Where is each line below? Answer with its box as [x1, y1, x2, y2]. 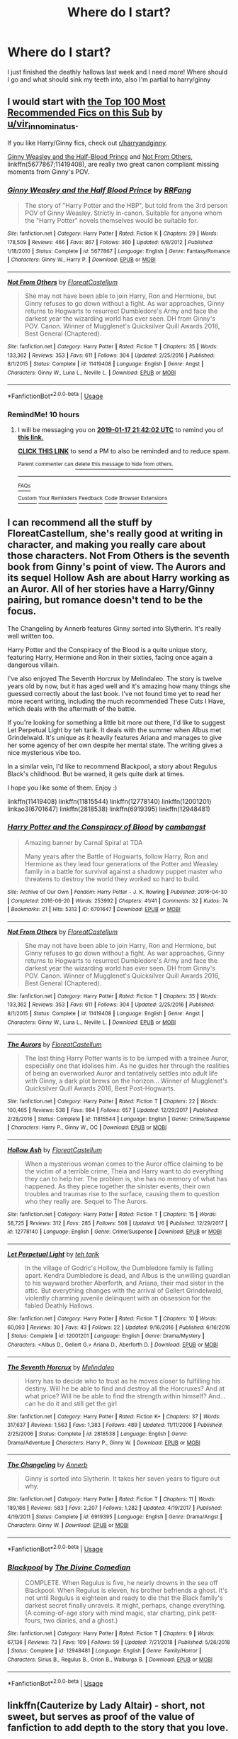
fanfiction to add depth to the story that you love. [7, 1721, 229, 1733]
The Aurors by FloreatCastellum [7, 1040, 102, 1049]
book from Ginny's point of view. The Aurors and [7, 561, 227, 573]
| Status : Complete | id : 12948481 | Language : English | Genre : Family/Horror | [7, 1647, 202, 1655]
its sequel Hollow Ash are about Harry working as [7, 572, 230, 584]
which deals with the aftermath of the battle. [7, 704, 137, 713]
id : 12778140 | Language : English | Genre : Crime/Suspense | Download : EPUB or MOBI [7, 1228, 222, 1235]
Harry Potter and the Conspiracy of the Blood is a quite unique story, [7, 645, 208, 653]
